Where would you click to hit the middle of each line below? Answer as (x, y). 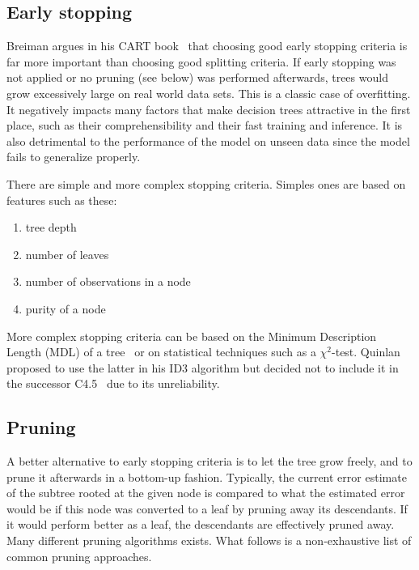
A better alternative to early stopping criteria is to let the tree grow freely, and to (209, 461)
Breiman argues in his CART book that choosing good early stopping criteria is (207, 46)
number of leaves (67, 254)
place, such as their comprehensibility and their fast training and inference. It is (205, 125)
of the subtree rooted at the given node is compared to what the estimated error (206, 493)
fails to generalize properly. (74, 157)
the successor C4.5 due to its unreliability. (113, 383)
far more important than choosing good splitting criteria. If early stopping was (201, 61)
